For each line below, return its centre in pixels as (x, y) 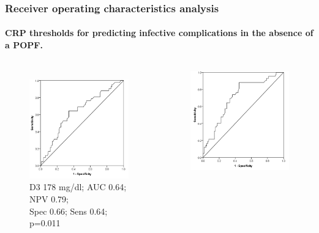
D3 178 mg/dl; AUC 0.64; (78, 187)
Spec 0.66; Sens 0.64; (69, 211)
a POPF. (24, 45)
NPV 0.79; (49, 198)
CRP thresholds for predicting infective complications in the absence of (159, 33)
